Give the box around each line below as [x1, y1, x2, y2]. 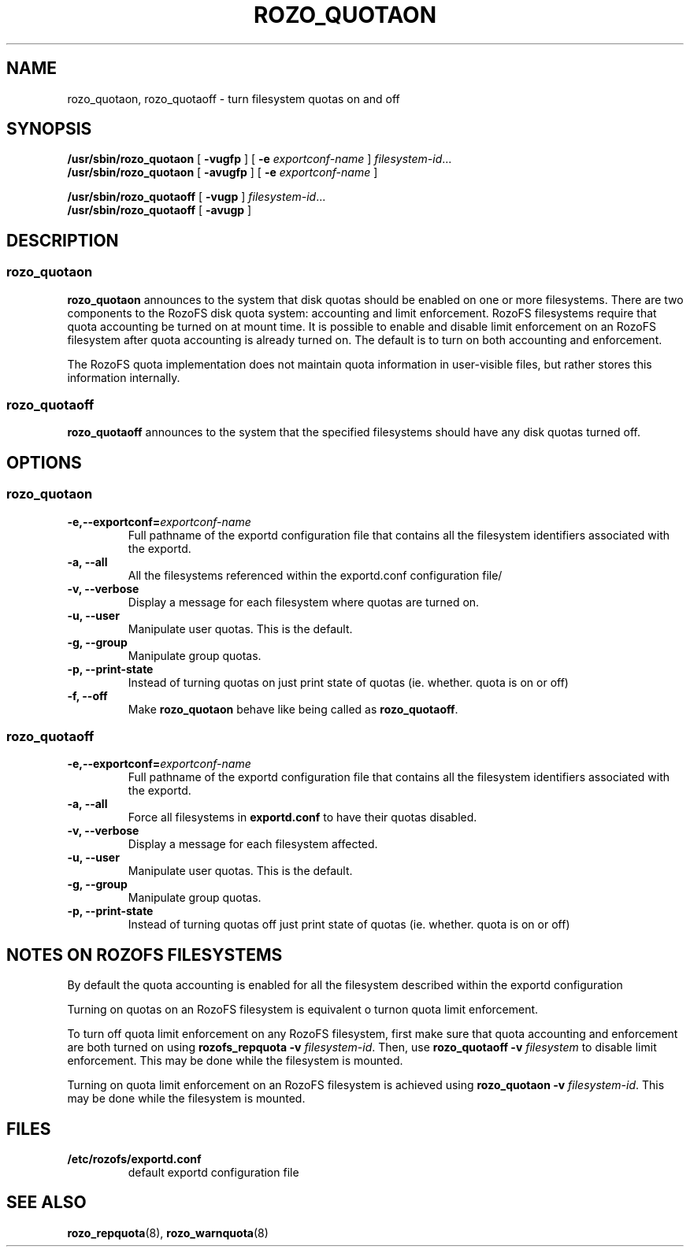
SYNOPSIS [6, 119, 92, 139]
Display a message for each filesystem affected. [128, 837, 378, 851]
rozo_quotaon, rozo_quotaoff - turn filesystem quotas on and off [67, 91, 400, 106]
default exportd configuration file [128, 1166, 299, 1180]
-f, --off [67, 688, 108, 702]
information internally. [67, 370, 180, 384]
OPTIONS [6, 452, 82, 473]
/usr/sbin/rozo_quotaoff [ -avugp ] [67, 203, 252, 217]
